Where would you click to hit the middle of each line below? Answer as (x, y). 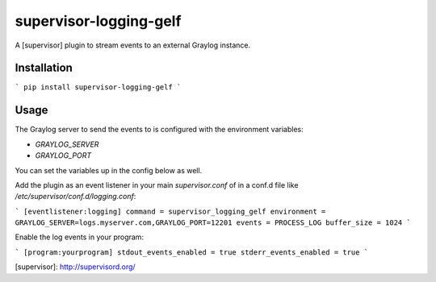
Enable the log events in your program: (80, 237)
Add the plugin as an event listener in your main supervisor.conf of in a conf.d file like (157, 185)
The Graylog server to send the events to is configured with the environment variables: (159, 130)
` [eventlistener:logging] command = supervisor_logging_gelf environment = (170, 211)
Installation (44, 68)
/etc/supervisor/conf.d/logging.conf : (75, 197)
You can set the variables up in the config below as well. (109, 170)
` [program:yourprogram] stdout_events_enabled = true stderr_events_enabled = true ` (192, 252)
